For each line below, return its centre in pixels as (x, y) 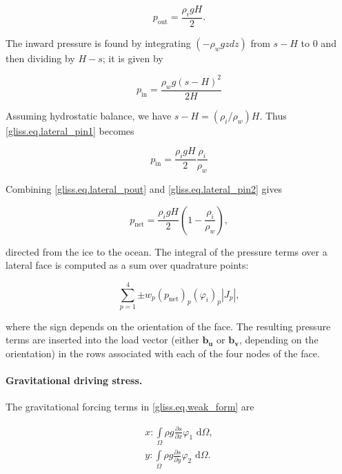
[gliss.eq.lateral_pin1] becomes (70, 130)
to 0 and (319, 42)
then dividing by (40, 58)
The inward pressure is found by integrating (98, 42)
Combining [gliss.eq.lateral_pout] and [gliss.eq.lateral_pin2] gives (144, 188)
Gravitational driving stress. (74, 380)
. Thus (273, 115)
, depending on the (279, 340)
